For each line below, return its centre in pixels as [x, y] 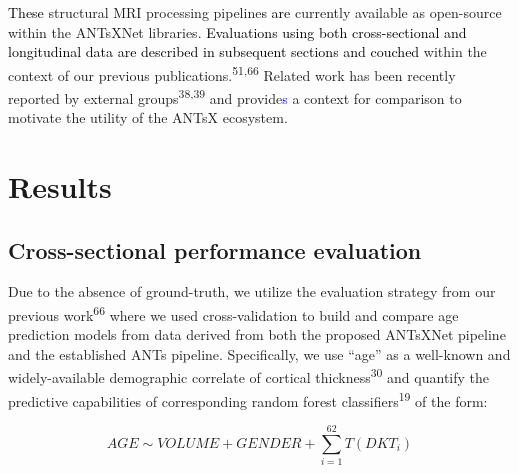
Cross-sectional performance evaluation [215, 249]
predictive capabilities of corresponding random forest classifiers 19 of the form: [248, 399]
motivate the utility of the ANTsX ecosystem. [148, 117]
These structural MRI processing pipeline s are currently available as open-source [255, 12]
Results [60, 186]
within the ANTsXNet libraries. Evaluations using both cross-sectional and [237, 31]
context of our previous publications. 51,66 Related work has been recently [232, 73]
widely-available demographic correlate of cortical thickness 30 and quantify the [249, 376]
